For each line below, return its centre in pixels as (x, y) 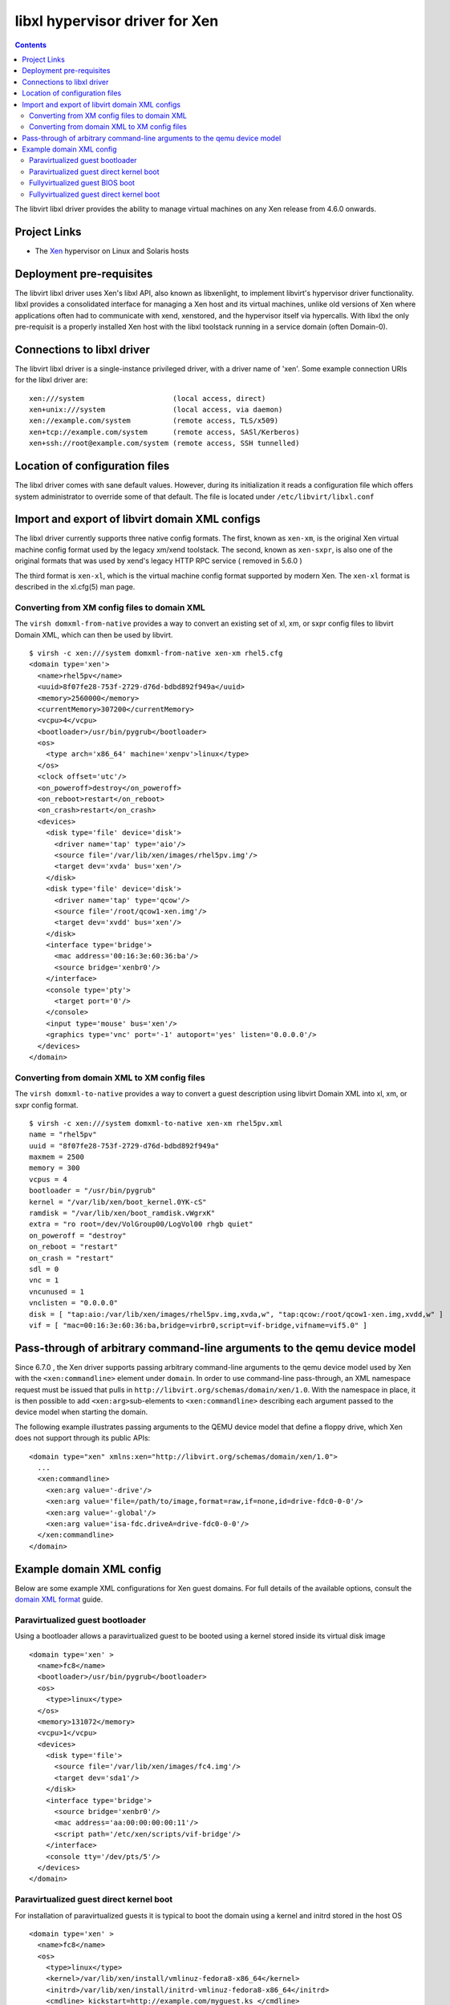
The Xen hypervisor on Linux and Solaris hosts (112, 251)
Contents (31, 45)
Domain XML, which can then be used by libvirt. (94, 634)
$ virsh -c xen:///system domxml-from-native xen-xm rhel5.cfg (156, 653)
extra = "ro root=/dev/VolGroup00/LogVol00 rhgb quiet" (141, 1224)
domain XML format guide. (59, 1599)
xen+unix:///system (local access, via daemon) (156, 410)
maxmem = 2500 (57, 1157)
